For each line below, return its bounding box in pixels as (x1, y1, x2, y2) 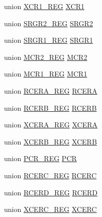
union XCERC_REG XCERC (4, 204, 97, 214)
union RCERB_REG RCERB (4, 102, 97, 113)
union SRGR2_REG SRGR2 (4, 18, 93, 28)
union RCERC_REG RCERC (4, 170, 97, 180)
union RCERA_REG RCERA (4, 85, 97, 96)
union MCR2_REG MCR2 (4, 51, 87, 62)
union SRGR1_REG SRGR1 (4, 35, 93, 45)
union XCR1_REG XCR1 (4, 1, 84, 11)
